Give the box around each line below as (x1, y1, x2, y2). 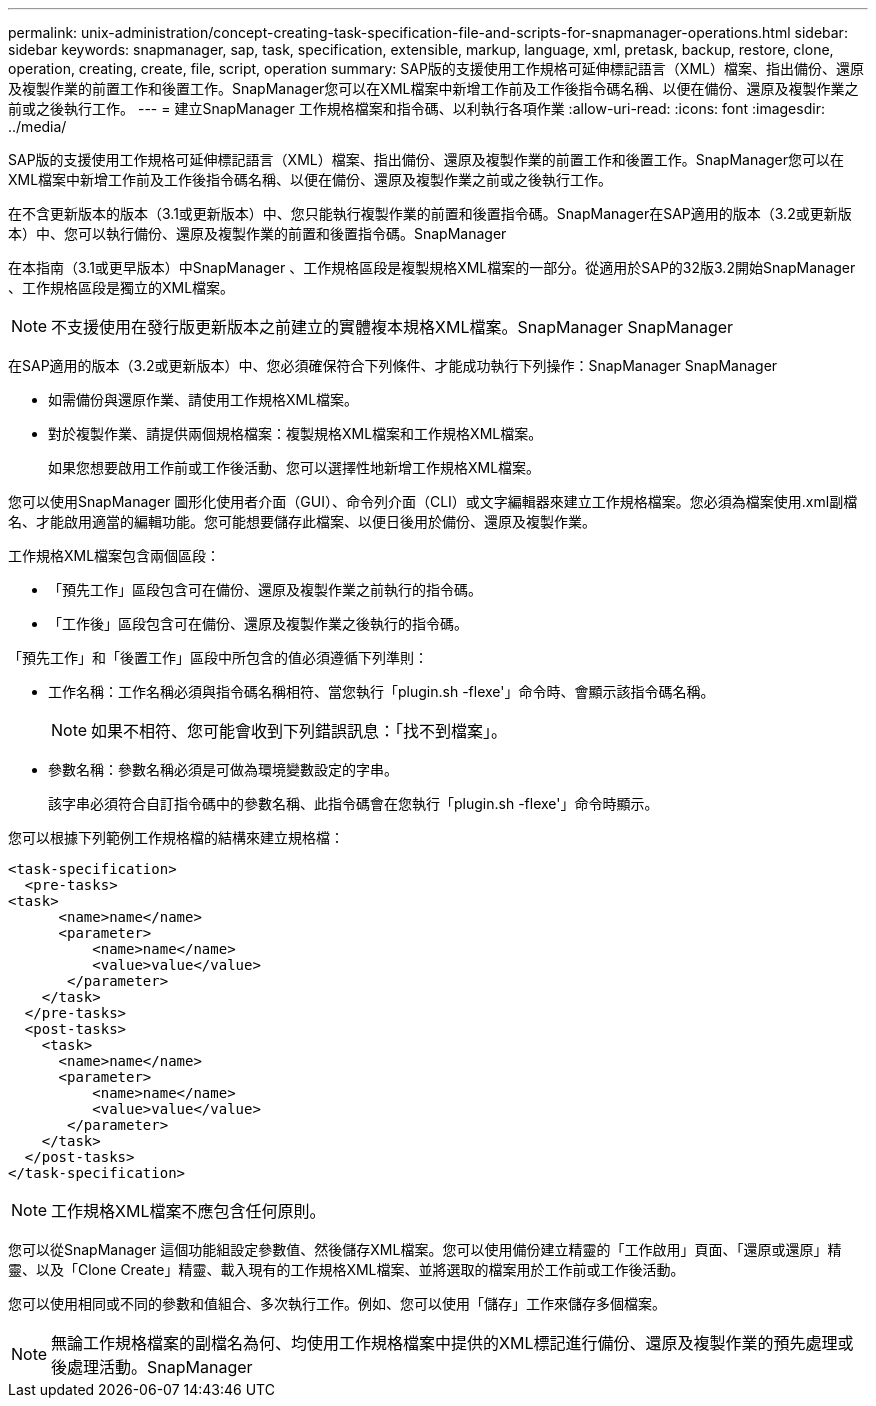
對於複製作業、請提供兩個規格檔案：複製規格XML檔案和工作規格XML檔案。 (48, 425, 543, 442)
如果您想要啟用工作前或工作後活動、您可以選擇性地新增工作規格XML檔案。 (48, 459, 541, 476)
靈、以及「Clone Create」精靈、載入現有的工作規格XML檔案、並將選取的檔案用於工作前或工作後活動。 (8, 1261, 685, 1278)
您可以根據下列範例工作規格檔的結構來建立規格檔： (8, 829, 344, 846)
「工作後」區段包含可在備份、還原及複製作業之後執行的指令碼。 (48, 615, 468, 632)
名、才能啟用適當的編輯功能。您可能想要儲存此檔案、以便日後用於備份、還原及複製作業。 (8, 513, 596, 530)
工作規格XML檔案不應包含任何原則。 (51, 1201, 326, 1221)
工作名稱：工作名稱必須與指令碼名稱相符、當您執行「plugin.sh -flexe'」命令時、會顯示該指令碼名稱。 (48, 683, 715, 700)
